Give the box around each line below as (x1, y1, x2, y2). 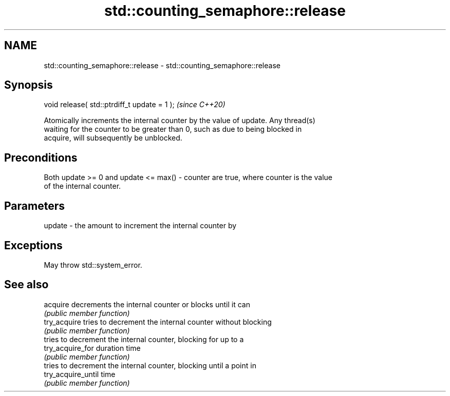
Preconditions (4, 151, 78, 164)
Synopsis (4, 78, 53, 92)
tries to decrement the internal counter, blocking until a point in (44, 361, 256, 370)
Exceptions (4, 239, 63, 252)
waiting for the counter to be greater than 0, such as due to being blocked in (44, 125, 302, 134)
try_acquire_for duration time (44, 343, 141, 352)
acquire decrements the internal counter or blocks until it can (44, 300, 250, 309)
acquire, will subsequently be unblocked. (44, 133, 182, 143)
